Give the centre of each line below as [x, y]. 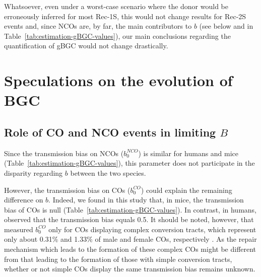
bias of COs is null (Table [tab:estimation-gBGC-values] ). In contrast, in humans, [130, 209]
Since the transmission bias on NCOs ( [64, 153]
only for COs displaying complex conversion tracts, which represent [152, 229]
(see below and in [226, 26]
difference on [24, 200]
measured [19, 229]
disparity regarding [34, 172]
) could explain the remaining [186, 190]
